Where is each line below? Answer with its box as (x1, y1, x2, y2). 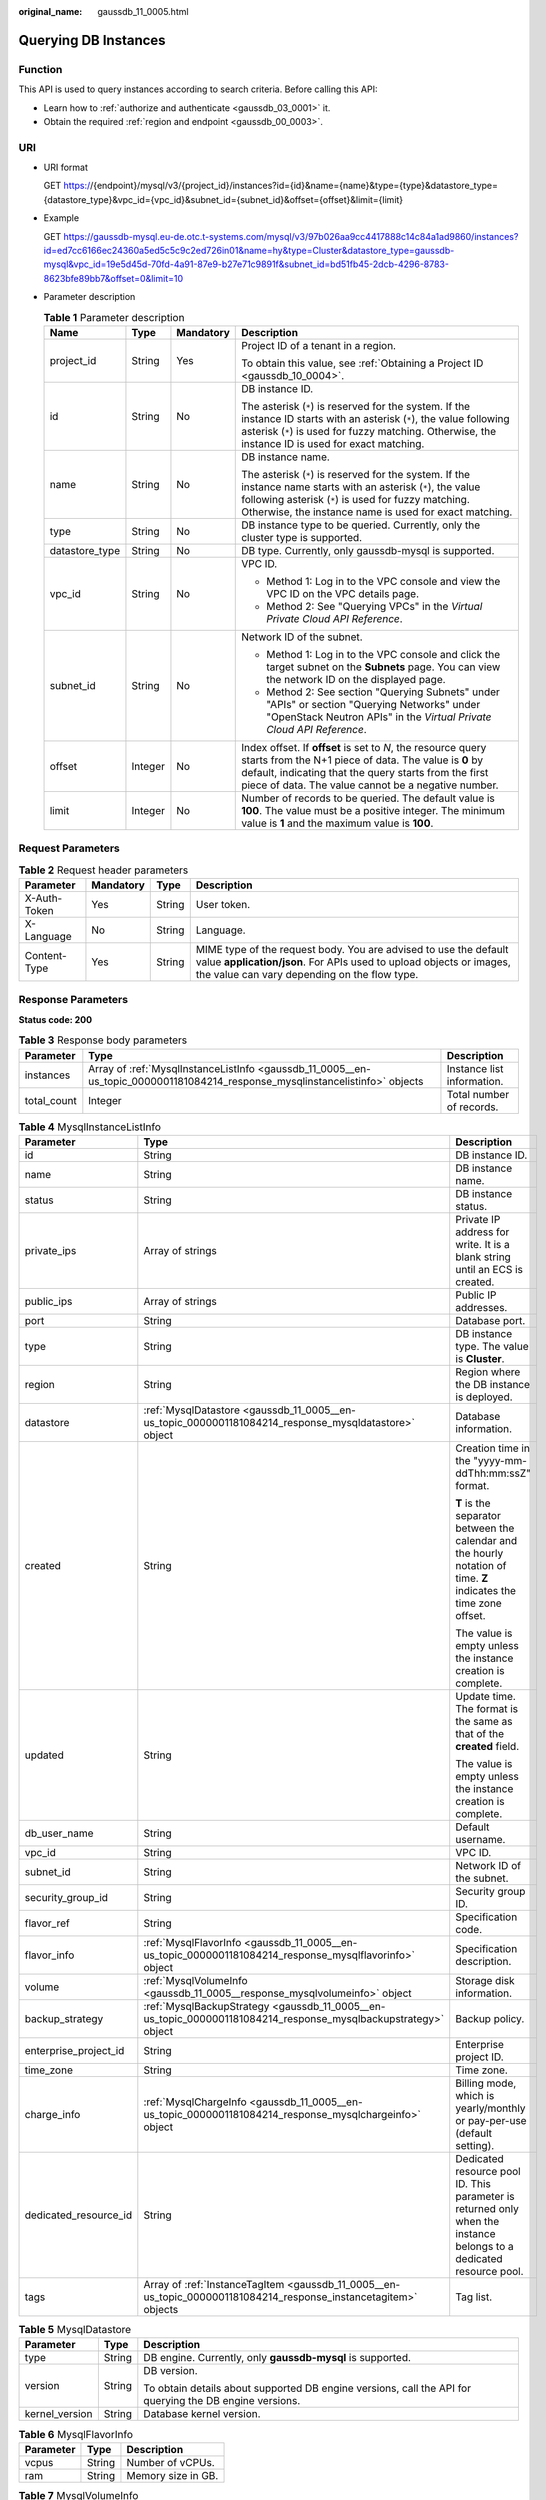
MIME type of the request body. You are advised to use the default (195, 943, 509, 957)
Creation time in (455, 1441, 530, 1455)
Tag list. (455, 2290, 493, 2304)
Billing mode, (455, 2076, 517, 2090)
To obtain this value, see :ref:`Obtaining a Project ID (241, 356, 484, 370)
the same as (455, 1714, 513, 1728)
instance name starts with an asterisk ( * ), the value (241, 480, 481, 494)
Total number (446, 1087, 510, 1101)
